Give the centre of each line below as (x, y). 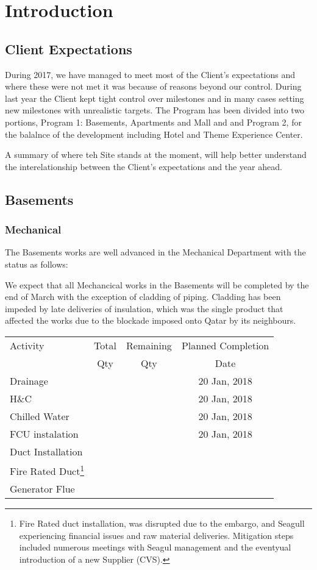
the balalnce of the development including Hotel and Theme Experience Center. (154, 134)
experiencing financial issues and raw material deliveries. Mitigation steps (156, 535)
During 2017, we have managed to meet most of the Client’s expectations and (150, 74)
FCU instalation (44, 433)
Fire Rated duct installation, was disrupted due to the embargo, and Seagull (162, 523)
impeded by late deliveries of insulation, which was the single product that (144, 308)
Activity (27, 345)
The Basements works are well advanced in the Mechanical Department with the (155, 252)
